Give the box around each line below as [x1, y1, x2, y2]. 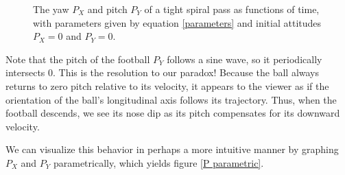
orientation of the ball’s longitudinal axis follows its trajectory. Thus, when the [5, 92, 337, 106]
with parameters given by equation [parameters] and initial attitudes [33, 15, 322, 30]
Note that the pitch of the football [5, 51, 150, 66]
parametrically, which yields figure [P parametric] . [53, 155, 264, 170]
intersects [5, 65, 45, 80]
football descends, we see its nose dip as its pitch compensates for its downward [5, 106, 340, 120]
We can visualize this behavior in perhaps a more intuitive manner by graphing [5, 142, 339, 156]
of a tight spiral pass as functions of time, [144, 2, 320, 16]
